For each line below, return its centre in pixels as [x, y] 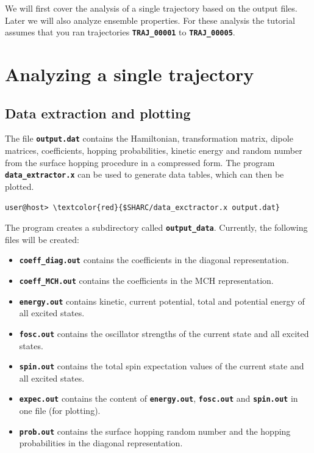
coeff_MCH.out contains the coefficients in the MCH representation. [146, 281]
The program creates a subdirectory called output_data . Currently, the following [156, 227]
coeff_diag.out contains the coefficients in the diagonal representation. [154, 260]
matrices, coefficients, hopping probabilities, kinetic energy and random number [154, 150]
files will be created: [42, 239]
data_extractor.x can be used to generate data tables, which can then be [145, 174]
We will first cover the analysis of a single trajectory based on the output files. [151, 8]
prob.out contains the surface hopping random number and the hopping [155, 431]
